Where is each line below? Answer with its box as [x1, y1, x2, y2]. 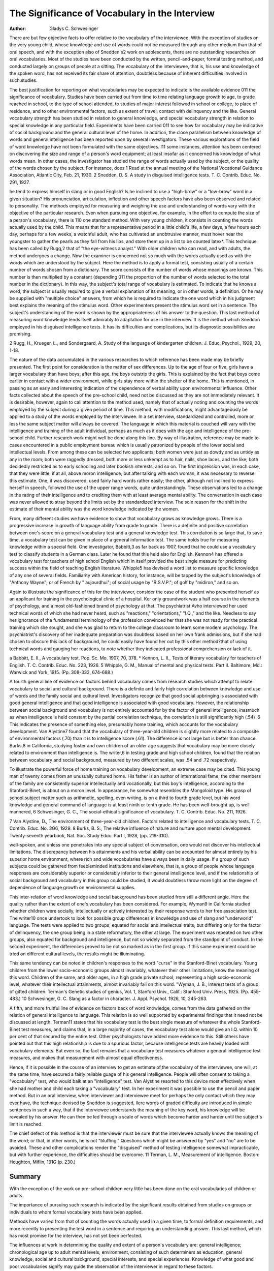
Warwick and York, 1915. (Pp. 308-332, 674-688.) [9, 669, 114, 675]
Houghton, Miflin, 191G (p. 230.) [9, 1159, 76, 1165]
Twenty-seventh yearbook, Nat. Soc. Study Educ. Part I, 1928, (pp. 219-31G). [9, 832, 169, 838]
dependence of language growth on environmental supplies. [9, 885, 135, 891]
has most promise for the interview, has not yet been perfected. [9, 1232, 143, 1238]
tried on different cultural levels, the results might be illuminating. [9, 951, 146, 957]
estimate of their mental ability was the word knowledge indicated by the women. [9, 506, 180, 512]
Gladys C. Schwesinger [49, 25, 98, 32]
